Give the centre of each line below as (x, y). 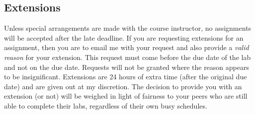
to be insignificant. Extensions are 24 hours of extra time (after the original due (126, 77)
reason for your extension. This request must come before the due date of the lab (127, 57)
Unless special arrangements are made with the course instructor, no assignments (128, 28)
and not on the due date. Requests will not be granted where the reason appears (127, 67)
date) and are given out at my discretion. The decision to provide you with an (123, 86)
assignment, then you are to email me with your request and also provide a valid (127, 47)
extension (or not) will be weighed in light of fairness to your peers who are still (126, 96)
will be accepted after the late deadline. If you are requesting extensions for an (124, 37)
